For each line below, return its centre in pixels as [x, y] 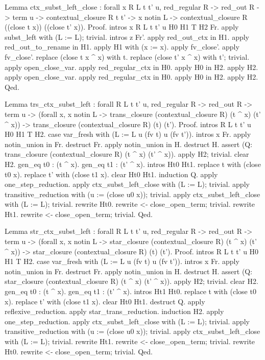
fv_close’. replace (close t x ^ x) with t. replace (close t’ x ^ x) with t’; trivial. [127, 56]
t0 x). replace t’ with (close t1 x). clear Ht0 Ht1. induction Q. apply [111, 174]
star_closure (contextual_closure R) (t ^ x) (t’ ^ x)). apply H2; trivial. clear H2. [131, 281]
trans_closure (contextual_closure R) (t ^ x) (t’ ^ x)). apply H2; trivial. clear [127, 154]
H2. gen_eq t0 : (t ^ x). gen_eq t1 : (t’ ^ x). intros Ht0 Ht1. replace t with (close [133, 164]
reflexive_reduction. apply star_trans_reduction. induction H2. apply [114, 311]
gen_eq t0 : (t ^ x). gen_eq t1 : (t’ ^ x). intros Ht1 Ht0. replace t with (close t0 [130, 291]
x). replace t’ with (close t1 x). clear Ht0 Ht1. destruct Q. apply [105, 301]
